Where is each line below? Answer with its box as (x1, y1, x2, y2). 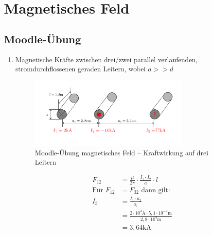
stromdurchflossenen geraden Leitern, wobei (15, 64, 146, 74)
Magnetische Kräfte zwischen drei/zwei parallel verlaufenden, (15, 54, 198, 64)
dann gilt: (141, 186, 170, 194)
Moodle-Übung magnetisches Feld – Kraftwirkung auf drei (35, 147, 209, 157)
